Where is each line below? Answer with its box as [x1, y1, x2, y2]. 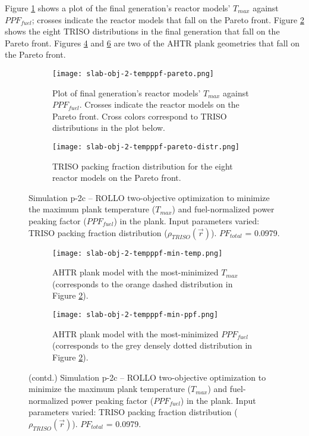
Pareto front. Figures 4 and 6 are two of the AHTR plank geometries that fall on [5, 36, 300, 49]
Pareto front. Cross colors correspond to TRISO [52, 109, 227, 122]
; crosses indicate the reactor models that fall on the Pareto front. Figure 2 [31, 13, 304, 26]
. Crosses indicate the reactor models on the [79, 98, 239, 111]
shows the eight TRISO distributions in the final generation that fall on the [5, 25, 280, 37]
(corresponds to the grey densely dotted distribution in [52, 339, 253, 352]
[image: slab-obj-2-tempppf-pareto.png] [52, 69, 215, 78]
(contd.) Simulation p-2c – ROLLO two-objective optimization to [29, 371, 266, 383]
